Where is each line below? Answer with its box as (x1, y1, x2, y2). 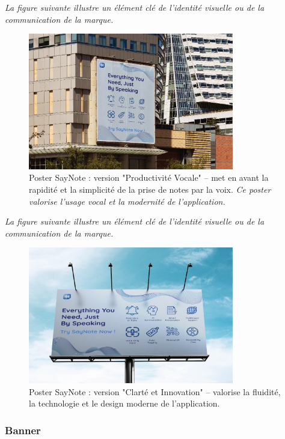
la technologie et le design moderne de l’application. (29, 397, 220, 410)
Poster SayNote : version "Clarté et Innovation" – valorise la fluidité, (29, 385, 281, 398)
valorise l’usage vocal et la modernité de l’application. (29, 195, 225, 207)
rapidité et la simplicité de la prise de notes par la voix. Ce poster (29, 183, 271, 195)
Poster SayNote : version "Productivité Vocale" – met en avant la (29, 171, 269, 184)
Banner (5, 422, 41, 437)
